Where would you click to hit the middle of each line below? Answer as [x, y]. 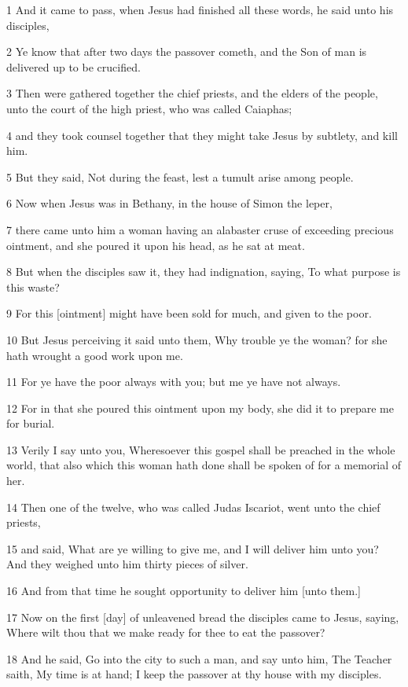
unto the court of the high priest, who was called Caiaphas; [149, 108]
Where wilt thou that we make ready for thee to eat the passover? [166, 632]
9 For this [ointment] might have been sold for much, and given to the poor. [189, 313]
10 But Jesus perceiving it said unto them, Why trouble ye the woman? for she [197, 339]
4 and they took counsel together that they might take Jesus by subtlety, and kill [202, 135]
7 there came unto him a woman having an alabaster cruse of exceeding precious [200, 229]
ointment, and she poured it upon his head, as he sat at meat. [156, 245]
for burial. [31, 423]
